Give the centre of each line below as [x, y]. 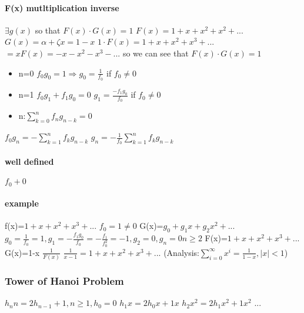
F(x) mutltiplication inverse [62, 7]
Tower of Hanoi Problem [64, 280]
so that [48, 30]
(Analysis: [181, 252]
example [22, 203]
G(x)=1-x [22, 252]
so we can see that [156, 53]
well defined [29, 161]
